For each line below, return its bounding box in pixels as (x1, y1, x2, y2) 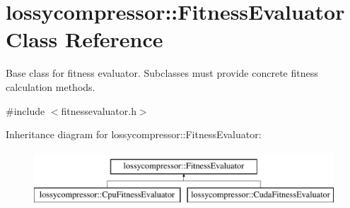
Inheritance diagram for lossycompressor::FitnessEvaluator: (6, 127, 262, 142)
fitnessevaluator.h (61, 103, 136, 118)
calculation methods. (6, 79, 95, 94)
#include (6, 103, 45, 118)
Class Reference (6, 25, 163, 54)
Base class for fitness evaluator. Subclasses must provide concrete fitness (6, 66, 318, 80)
